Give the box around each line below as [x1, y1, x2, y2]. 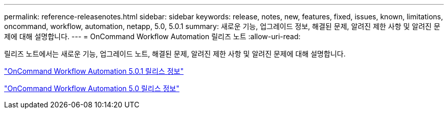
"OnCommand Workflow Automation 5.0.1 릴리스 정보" [4, 67, 184, 75]
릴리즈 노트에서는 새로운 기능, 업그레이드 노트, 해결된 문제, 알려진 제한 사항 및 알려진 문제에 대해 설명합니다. [4, 49, 346, 58]
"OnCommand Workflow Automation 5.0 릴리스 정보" [4, 84, 180, 93]
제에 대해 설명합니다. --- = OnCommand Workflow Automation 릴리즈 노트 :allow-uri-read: [4, 32, 301, 41]
